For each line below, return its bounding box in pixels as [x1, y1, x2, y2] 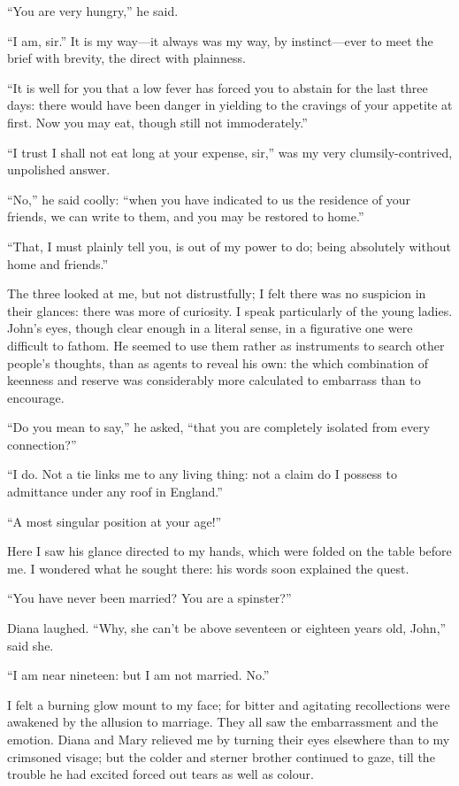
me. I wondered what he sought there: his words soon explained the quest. [7, 559, 409, 577]
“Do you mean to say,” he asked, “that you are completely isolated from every [7, 418, 431, 436]
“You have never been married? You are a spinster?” [7, 589, 292, 607]
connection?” [7, 435, 77, 453]
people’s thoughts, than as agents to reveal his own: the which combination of [7, 353, 429, 372]
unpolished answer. [7, 160, 111, 179]
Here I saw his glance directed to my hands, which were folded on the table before [7, 542, 452, 560]
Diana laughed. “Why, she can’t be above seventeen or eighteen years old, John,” [7, 619, 447, 637]
